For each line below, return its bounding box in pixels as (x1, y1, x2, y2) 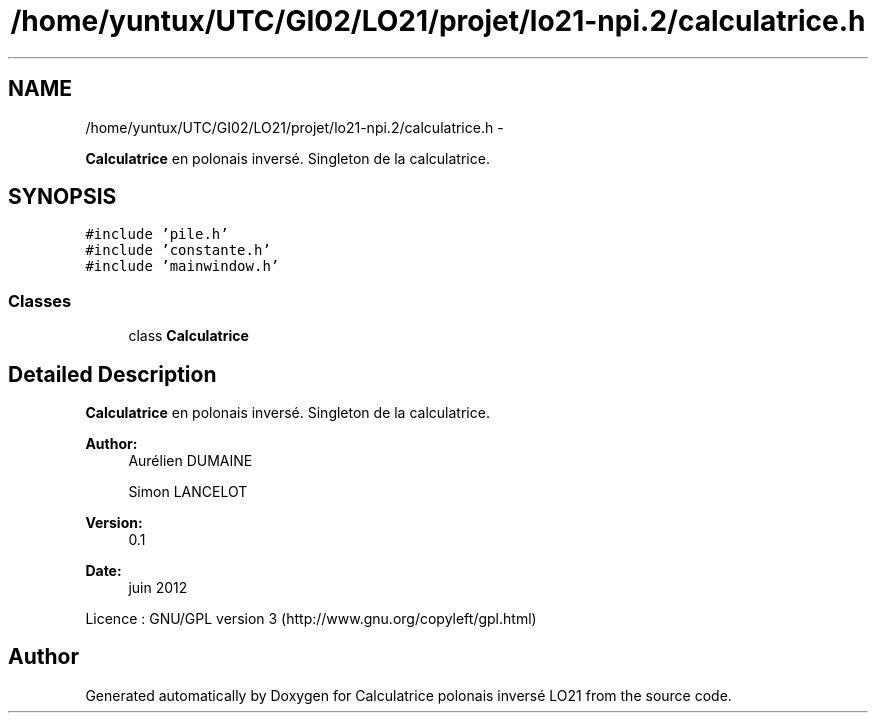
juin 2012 (128, 579, 188, 597)
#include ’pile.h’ (85, 226, 229, 243)
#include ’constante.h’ (85, 242, 271, 259)
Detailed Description (8, 361, 217, 387)
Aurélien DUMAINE (128, 452, 253, 470)
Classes (8, 290, 72, 311)
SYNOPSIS (8, 184, 117, 210)
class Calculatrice (128, 327, 249, 345)
